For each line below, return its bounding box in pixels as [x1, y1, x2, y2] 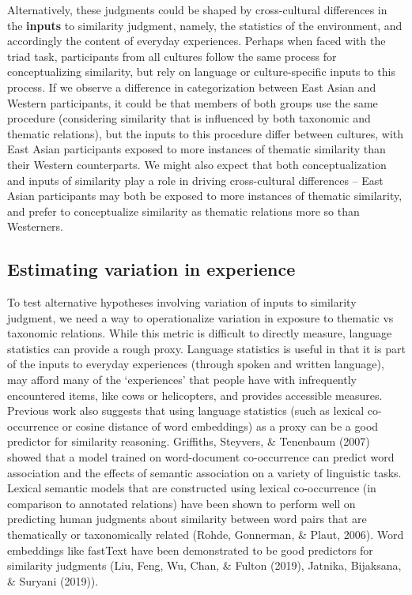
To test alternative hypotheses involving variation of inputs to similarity [7, 294, 357, 311]
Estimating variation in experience [7, 257, 296, 281]
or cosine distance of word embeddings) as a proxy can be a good [62, 417, 379, 434]
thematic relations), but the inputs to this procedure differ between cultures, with [7, 125, 404, 141]
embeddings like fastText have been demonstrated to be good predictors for [7, 541, 373, 558]
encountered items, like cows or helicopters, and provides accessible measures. [7, 386, 383, 403]
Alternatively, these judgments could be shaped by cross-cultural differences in [7, 2, 387, 17]
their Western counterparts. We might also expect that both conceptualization [7, 156, 387, 172]
